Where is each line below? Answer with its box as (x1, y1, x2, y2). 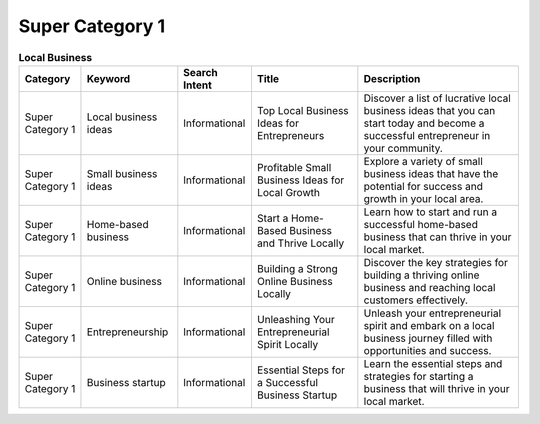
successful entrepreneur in (363, 128, 491, 142)
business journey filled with (363, 331, 493, 345)
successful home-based (363, 217, 479, 231)
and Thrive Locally (256, 236, 345, 250)
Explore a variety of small (363, 154, 484, 168)
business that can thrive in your (363, 230, 512, 244)
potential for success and (363, 179, 484, 193)
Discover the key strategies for (363, 255, 509, 269)
